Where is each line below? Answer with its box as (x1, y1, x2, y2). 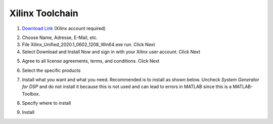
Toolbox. (22, 91, 40, 97)
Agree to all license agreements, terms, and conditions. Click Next (22, 58, 160, 64)
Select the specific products (22, 67, 81, 73)
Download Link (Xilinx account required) (22, 25, 106, 31)
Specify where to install (22, 100, 71, 106)
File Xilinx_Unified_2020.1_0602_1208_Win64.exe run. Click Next (22, 42, 155, 48)
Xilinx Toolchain (9, 8, 78, 19)
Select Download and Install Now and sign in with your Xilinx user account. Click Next (22, 49, 201, 55)
